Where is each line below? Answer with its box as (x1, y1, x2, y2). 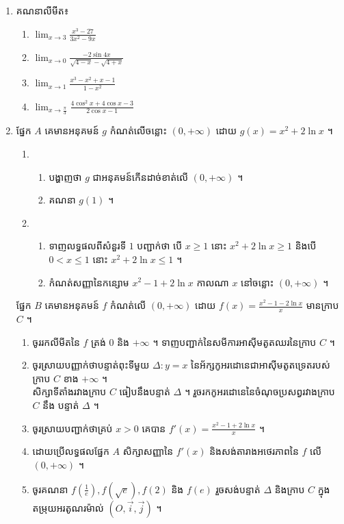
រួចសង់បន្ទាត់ (215, 482, 261, 496)
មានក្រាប (306, 298, 339, 312)
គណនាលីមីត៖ (16, 3, 69, 17)
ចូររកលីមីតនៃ (32, 334, 80, 349)
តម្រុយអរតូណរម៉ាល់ (32, 500, 104, 514)
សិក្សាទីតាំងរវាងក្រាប (32, 384, 107, 399)
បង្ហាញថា (49, 169, 82, 184)
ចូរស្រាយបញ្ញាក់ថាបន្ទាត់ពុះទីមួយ (32, 358, 150, 372)
